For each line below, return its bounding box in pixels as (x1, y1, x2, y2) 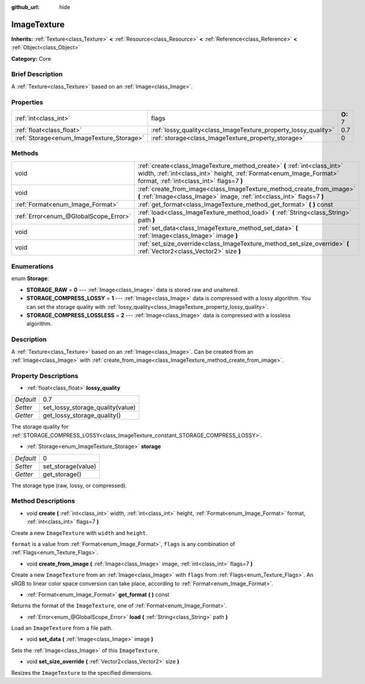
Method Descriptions (11, 497, 75, 505)
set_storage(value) (43, 462, 97, 471)
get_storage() (43, 470, 82, 478)
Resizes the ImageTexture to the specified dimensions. (11, 669, 153, 676)
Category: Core (11, 55, 52, 62)
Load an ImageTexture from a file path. (11, 624, 113, 632)
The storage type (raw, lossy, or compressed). (11, 482, 127, 489)
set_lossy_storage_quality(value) (43, 403, 136, 412)
